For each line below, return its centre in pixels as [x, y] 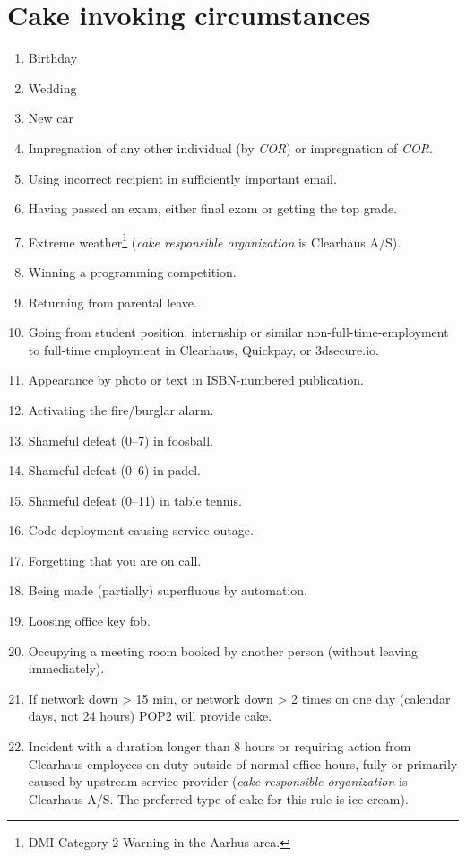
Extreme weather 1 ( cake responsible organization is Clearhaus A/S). [215, 240]
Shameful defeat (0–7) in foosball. [121, 440]
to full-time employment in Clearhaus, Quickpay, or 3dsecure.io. [203, 349]
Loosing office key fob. [89, 621]
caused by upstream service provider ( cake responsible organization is [218, 781]
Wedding [52, 87]
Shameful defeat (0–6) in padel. [114, 470]
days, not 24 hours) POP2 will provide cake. [150, 716]
